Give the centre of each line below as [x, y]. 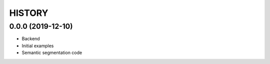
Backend [31, 39]
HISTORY [29, 13]
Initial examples [38, 46]
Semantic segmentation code [52, 53]
